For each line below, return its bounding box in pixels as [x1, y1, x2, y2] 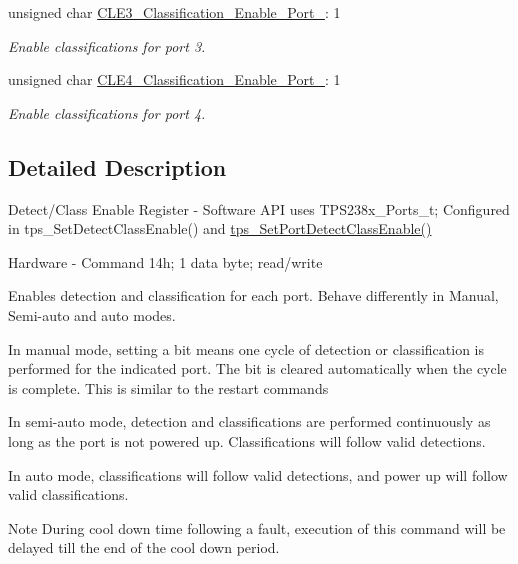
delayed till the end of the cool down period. [8, 537, 280, 558]
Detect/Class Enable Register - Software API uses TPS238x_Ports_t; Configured [8, 198, 510, 219]
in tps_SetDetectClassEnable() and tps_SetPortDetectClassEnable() [8, 218, 432, 239]
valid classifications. [8, 484, 129, 505]
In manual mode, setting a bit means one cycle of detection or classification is [8, 338, 484, 359]
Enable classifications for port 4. [8, 102, 206, 123]
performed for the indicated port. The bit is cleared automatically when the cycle [8, 358, 507, 379]
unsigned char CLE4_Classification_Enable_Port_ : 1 [8, 69, 341, 90]
